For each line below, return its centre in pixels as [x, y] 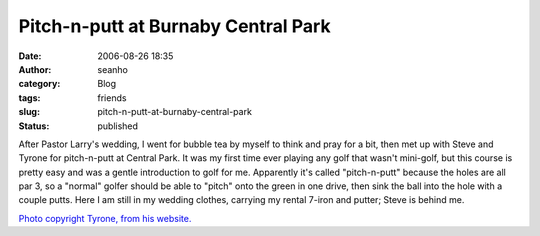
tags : [29, 97]
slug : [29, 112]
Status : [34, 126]
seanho [113, 69]
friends [112, 97]
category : [39, 84]
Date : [30, 56]
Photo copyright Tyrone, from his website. [105, 218]
